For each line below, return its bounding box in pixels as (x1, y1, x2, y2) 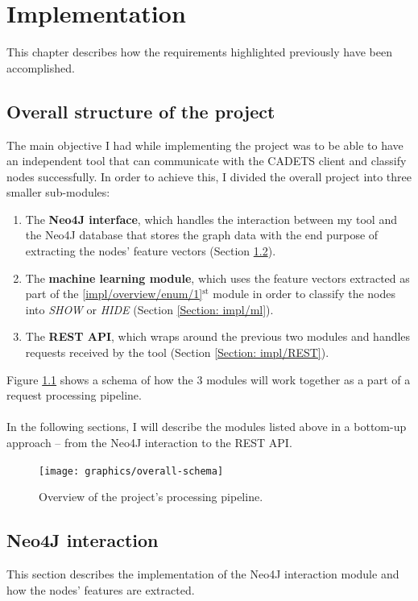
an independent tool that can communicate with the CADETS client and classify (6, 152, 407, 169)
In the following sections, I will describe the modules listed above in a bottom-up (6, 418, 407, 435)
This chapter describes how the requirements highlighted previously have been (6, 44, 392, 60)
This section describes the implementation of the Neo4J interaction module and (6, 566, 399, 582)
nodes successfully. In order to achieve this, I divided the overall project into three (6, 168, 412, 184)
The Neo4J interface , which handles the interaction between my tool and (25, 210, 397, 227)
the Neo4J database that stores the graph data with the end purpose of (25, 226, 379, 243)
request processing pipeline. (6, 387, 142, 404)
